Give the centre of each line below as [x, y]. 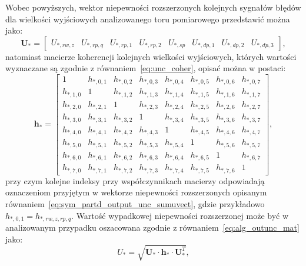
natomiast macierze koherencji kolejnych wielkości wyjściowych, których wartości [151, 56]
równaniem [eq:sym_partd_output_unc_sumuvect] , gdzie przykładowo [135, 204]
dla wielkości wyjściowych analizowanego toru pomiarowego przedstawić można [148, 19]
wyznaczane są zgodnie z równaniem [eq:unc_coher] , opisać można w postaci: [146, 68]
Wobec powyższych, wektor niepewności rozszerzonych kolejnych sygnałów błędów [153, 7]
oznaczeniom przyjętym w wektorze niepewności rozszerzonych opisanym [136, 192]
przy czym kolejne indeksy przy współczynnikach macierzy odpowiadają [135, 180]
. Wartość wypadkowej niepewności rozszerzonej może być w [180, 215]
